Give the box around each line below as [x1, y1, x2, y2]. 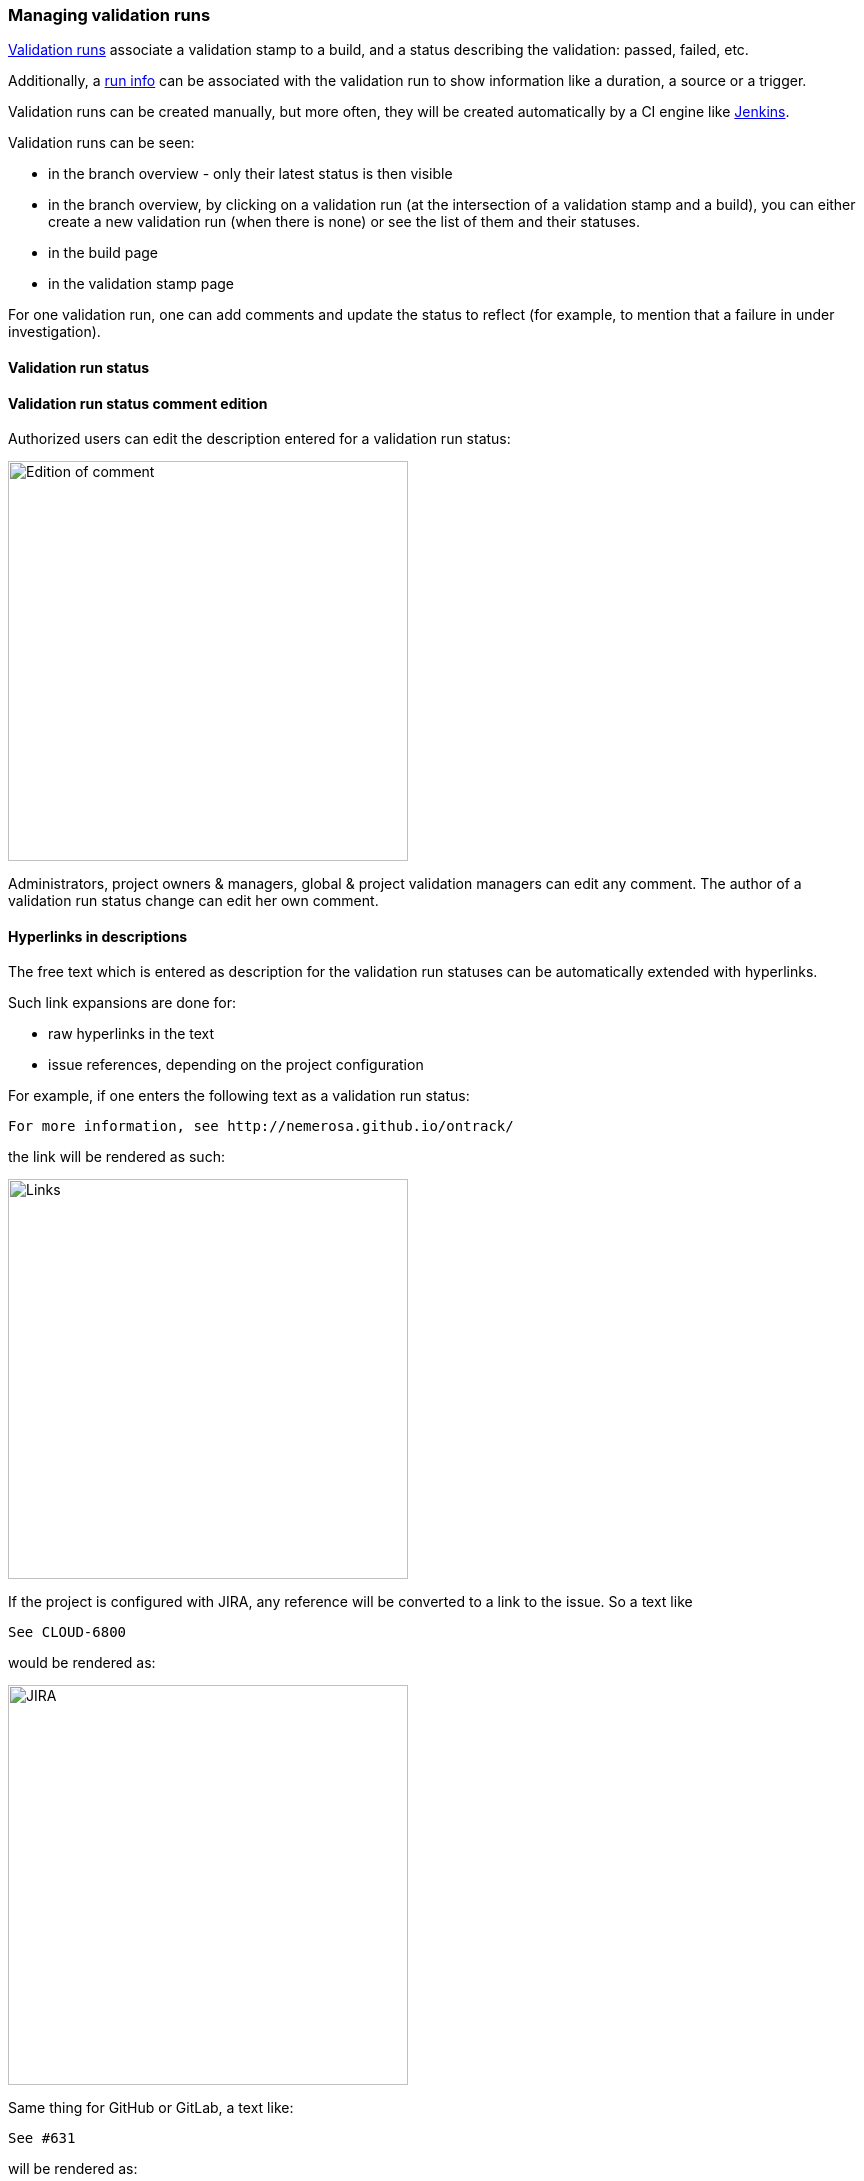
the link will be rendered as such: [8, 1148, 225, 1166]
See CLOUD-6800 [8, 1624, 127, 1641]
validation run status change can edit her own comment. [8, 892, 379, 910]
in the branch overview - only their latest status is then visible [48, 165, 453, 183]
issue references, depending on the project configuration [48, 1056, 424, 1074]
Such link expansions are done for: [8, 994, 237, 1012]
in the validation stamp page [48, 275, 234, 293]
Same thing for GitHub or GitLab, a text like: [8, 2099, 294, 2117]
